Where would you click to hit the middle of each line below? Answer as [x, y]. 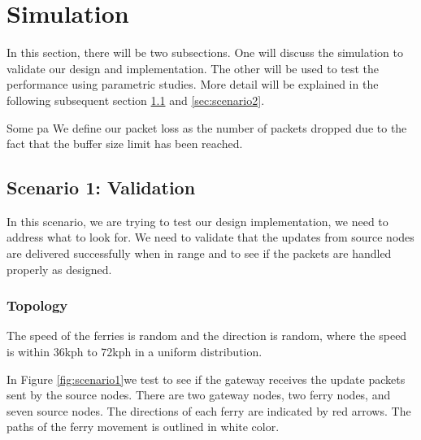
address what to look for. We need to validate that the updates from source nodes [210, 237]
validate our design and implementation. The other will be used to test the [193, 68]
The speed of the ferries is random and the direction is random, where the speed [207, 335]
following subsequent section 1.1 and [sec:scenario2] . [136, 100]
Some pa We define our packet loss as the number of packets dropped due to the [207, 127]
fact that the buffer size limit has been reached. [125, 144]
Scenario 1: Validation [101, 187]
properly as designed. [59, 269]
